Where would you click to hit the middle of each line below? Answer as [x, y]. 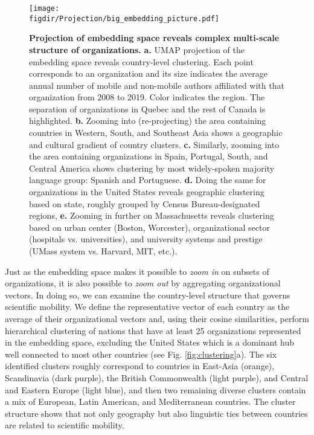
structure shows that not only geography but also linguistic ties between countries [156, 413]
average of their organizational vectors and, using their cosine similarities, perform [157, 318]
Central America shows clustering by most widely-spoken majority [152, 168]
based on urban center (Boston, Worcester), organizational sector [149, 227]
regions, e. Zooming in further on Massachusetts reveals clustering [152, 215]
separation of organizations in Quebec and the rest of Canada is [147, 108]
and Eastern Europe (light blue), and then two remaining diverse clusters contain [155, 389]
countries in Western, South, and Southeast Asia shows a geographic [156, 133]
